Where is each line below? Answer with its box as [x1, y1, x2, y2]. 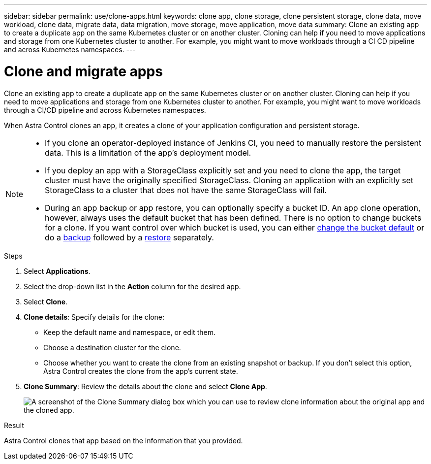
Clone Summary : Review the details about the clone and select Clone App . [24, 382, 267, 391]
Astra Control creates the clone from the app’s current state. [43, 366, 238, 375]
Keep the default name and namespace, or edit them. [43, 328, 215, 336]
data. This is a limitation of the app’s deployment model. [45, 147, 251, 158]
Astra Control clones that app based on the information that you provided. [4, 436, 243, 445]
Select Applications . [24, 266, 91, 275]
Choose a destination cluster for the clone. [43, 343, 181, 352]
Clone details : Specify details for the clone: [24, 312, 165, 321]
